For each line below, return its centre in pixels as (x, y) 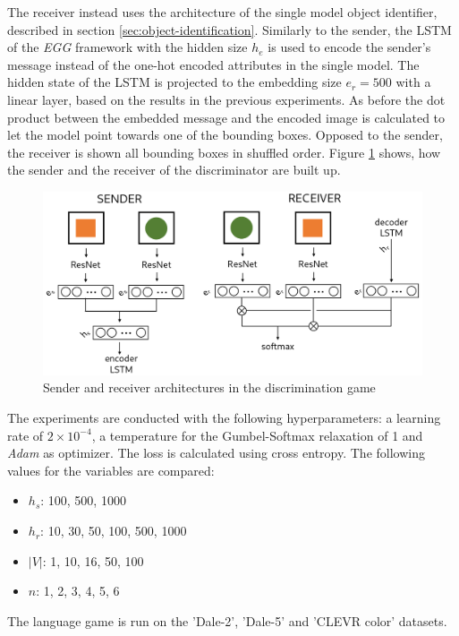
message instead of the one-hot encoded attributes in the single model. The (213, 64)
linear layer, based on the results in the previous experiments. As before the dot (226, 99)
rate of (25, 435)
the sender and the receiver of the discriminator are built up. (174, 170)
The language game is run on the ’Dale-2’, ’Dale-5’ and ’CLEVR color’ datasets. (227, 620)
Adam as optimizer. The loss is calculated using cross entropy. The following (216, 453)
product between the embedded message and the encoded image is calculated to (226, 117)
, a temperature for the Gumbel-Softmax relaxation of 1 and (257, 435)
